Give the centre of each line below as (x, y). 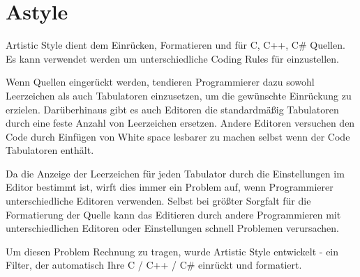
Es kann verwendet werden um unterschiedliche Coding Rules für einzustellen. (173, 58)
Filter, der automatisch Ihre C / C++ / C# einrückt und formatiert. (154, 265)
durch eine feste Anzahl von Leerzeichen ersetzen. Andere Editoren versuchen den (180, 123)
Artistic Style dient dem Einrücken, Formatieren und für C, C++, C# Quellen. (175, 45)
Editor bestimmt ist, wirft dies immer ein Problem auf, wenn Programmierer (170, 187)
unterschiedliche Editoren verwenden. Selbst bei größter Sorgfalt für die (158, 201)
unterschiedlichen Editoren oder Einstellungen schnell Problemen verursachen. (172, 228)
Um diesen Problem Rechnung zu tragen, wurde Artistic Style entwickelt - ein (172, 251)
